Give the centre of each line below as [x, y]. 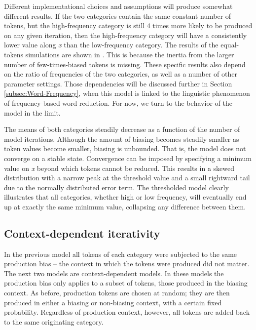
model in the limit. [32, 112]
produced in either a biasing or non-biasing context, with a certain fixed [113, 302]
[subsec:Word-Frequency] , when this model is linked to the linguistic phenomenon [127, 93]
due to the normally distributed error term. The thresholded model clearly [116, 187]
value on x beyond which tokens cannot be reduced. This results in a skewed [119, 168]
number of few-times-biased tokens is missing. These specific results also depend [125, 64]
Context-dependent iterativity [82, 233]
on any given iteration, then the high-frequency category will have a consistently [126, 35]
